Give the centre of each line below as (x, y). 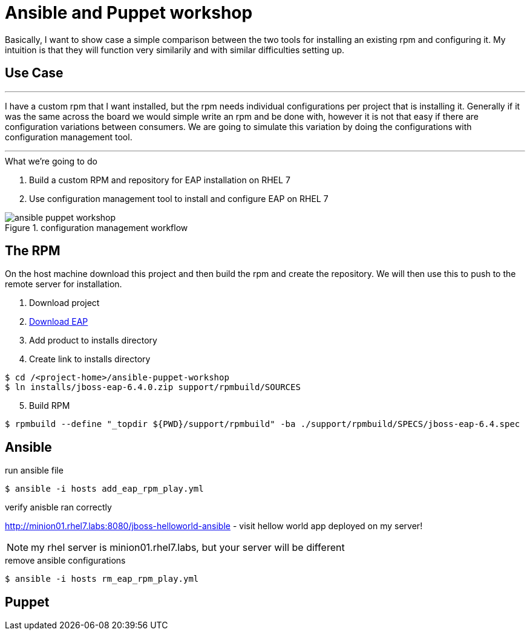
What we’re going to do (51, 161)
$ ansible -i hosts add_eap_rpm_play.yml (104, 489)
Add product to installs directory (93, 340)
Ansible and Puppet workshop (129, 13)
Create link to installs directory (90, 359)
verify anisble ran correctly (58, 507)
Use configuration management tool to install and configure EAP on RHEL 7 (179, 198)
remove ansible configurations (65, 561)
